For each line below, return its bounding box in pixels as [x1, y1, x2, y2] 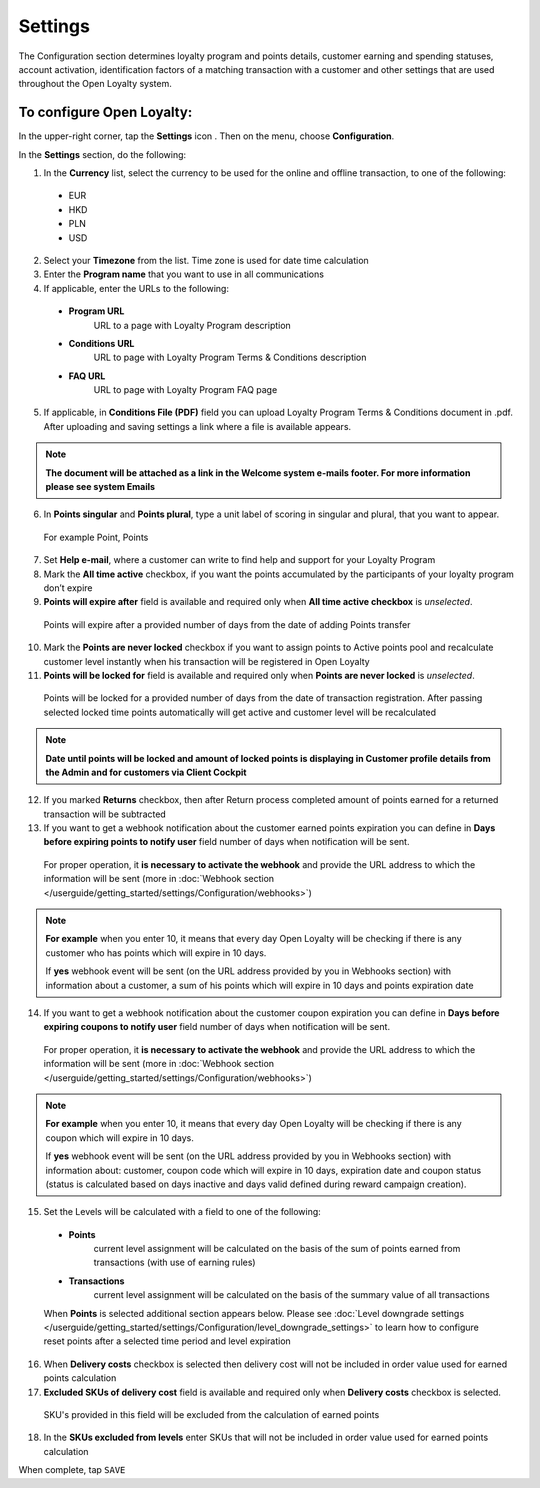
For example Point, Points [43, 531, 149, 543]
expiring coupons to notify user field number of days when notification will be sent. [43, 1021, 390, 1033]
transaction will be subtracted [43, 808, 167, 820]
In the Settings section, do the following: [18, 148, 187, 160]
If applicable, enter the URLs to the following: [43, 282, 230, 294]
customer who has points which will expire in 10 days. [45, 946, 267, 959]
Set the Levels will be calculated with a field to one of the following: [43, 1206, 322, 1218]
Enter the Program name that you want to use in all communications [43, 268, 325, 280]
